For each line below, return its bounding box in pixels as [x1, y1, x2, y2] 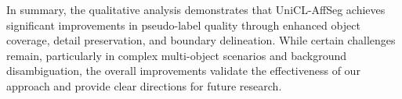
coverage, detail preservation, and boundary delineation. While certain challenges [6, 32, 396, 48]
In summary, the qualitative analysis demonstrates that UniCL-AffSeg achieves [6, 2, 386, 17]
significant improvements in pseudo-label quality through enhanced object [6, 16, 360, 33]
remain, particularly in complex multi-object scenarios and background [6, 47, 346, 63]
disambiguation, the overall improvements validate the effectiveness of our [6, 62, 360, 79]
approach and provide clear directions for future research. [6, 77, 282, 94]
